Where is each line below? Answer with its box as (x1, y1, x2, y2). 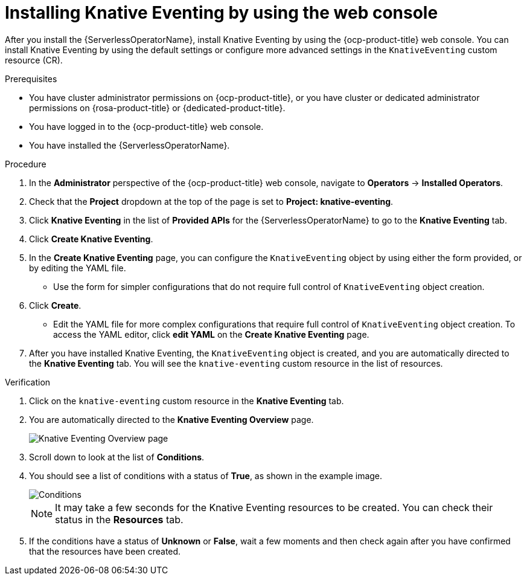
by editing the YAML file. (29, 262, 126, 273)
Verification (5, 376, 51, 387)
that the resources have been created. (29, 546, 181, 556)
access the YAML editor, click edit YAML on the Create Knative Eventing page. (53, 329, 369, 340)
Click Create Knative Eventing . (29, 233, 153, 244)
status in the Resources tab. (55, 513, 184, 526)
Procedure (5, 158, 46, 169)
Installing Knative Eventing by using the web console (5, 2, 438, 23)
